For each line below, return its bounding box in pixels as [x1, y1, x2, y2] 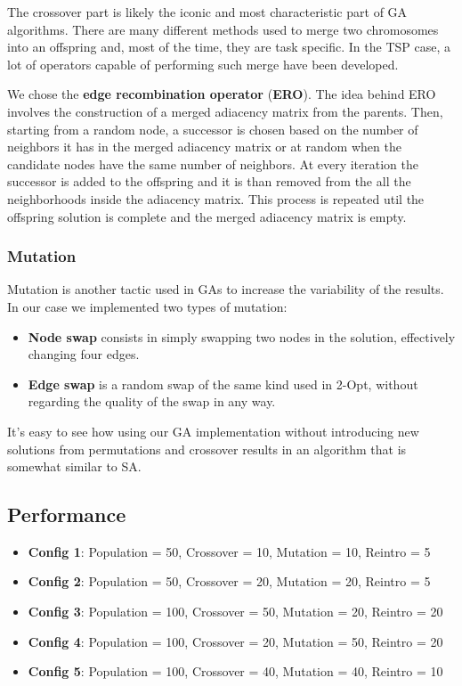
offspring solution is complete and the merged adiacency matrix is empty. [7, 207, 407, 225]
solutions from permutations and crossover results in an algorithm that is [7, 439, 407, 458]
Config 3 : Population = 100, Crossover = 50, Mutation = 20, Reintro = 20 [28, 602, 443, 621]
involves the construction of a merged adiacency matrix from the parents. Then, [7, 102, 443, 120]
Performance [7, 501, 126, 528]
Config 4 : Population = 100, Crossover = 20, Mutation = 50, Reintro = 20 [28, 632, 443, 650]
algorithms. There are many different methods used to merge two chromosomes [7, 20, 439, 38]
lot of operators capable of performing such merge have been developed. [7, 54, 399, 73]
